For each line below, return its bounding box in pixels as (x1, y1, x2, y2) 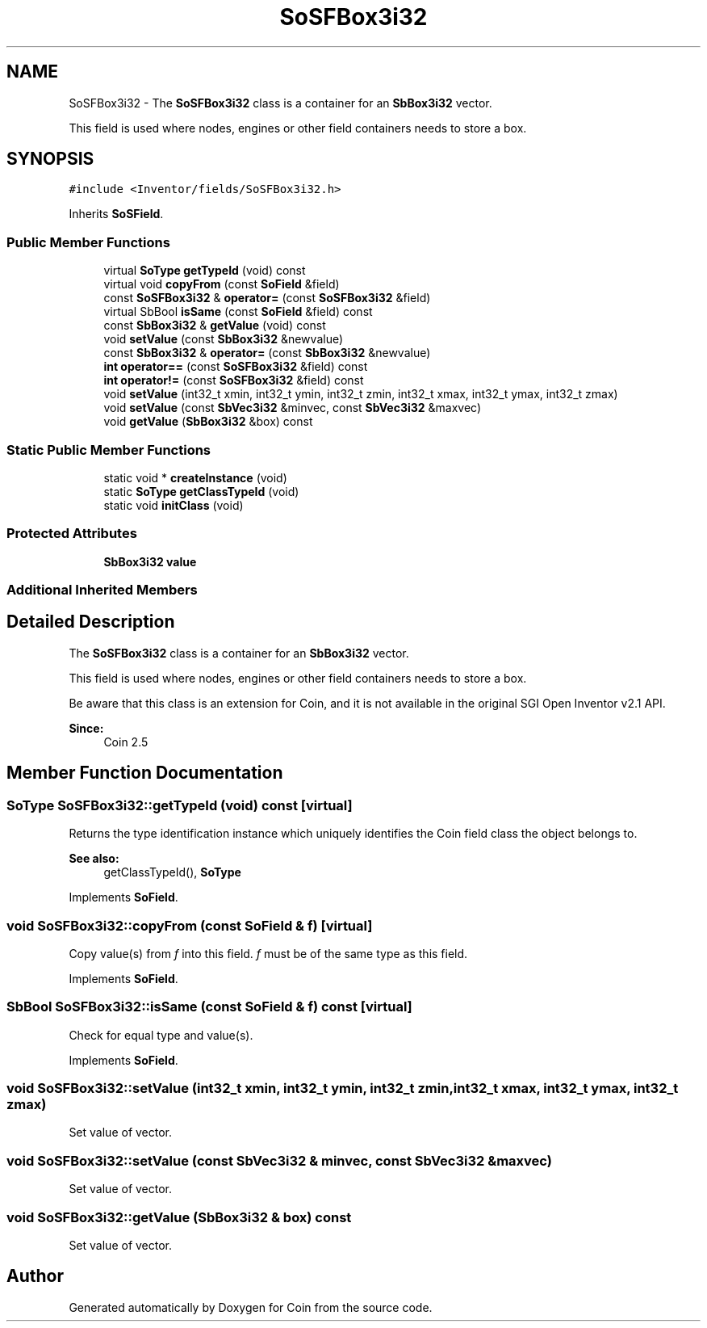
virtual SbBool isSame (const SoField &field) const (103, 305, 373, 319)
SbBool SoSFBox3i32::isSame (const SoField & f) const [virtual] (6, 998, 412, 1015)
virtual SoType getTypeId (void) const (103, 263, 306, 278)
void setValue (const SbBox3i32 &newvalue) (103, 332, 344, 347)
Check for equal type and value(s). (69, 1028, 253, 1042)
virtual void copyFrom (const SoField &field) (103, 277, 340, 292)
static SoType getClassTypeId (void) (103, 484, 299, 498)
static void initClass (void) (103, 498, 244, 512)
